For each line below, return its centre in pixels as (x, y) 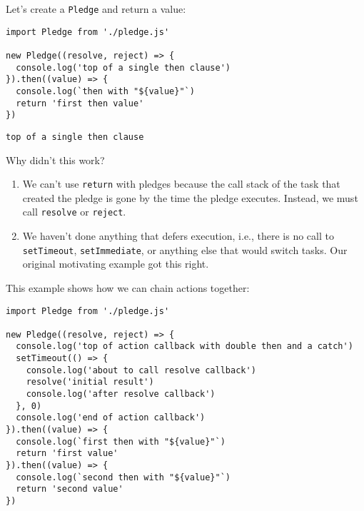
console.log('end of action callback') (111, 418)
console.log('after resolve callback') (121, 394)
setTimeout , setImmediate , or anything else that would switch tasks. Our (185, 249)
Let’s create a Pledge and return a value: (96, 9)
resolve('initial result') (90, 382)
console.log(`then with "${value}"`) (105, 91)
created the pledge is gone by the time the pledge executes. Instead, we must (190, 197)
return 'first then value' (80, 103)
